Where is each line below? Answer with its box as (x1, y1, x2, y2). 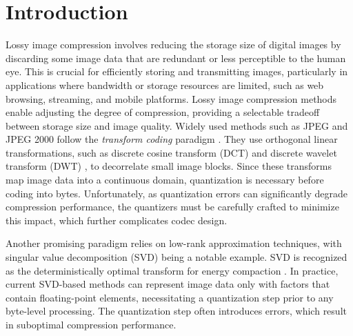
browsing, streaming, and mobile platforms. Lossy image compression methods (6, 91, 337, 106)
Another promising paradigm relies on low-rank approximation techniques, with (6, 236, 342, 250)
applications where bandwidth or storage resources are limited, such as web (6, 77, 324, 92)
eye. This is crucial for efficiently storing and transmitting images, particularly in (6, 64, 348, 79)
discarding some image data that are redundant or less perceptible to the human (6, 50, 346, 65)
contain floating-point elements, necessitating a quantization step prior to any (6, 290, 334, 304)
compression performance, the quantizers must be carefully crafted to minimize (6, 199, 339, 214)
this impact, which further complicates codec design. (6, 213, 228, 227)
